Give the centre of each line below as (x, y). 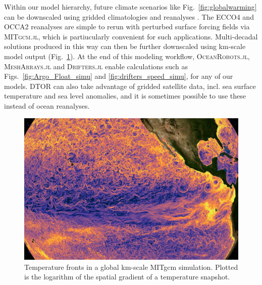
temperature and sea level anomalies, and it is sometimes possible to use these (125, 96)
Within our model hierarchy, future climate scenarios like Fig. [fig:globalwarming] (130, 7)
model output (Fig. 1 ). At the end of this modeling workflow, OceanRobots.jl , (127, 56)
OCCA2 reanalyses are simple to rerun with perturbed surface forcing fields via (127, 27)
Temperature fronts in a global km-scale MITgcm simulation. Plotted (131, 267)
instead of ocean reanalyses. (47, 105)
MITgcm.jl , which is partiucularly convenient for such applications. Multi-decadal (131, 36)
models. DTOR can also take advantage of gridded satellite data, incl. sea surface (130, 86)
